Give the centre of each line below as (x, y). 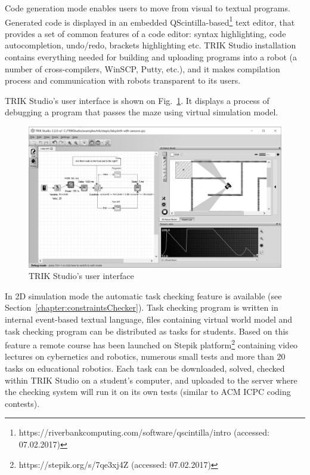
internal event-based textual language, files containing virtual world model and (149, 319)
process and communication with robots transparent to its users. (123, 80)
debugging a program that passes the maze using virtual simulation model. (142, 112)
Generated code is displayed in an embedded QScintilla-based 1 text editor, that (150, 21)
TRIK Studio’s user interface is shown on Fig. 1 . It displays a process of (137, 100)
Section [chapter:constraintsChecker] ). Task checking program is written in (142, 307)
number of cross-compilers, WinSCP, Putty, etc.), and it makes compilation (142, 68)
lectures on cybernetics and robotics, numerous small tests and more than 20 (145, 356)
